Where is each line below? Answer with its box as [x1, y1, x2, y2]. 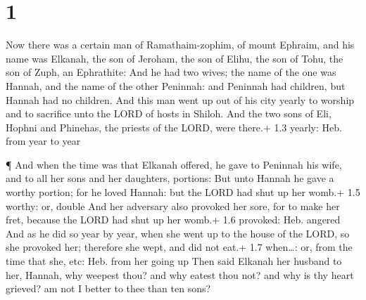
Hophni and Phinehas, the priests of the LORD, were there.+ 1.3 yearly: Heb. [6, 119, 342, 134]
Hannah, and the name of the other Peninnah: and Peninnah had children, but [6, 78, 346, 93]
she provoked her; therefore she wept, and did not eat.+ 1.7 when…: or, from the [6, 240, 353, 254]
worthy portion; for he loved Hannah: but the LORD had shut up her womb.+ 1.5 [6, 185, 360, 200]
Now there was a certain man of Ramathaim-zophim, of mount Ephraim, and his [6, 37, 355, 52]
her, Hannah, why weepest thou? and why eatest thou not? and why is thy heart [6, 267, 354, 282]
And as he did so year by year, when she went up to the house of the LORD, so [6, 226, 350, 240]
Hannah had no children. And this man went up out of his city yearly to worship [6, 92, 355, 107]
